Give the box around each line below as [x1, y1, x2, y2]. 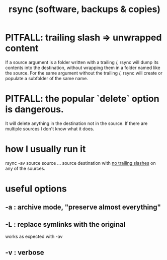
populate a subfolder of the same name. [5, 75, 88, 81]
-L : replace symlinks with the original [5, 220, 126, 229]
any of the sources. [5, 165, 45, 171]
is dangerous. [5, 104, 64, 115]
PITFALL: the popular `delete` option [5, 93, 159, 104]
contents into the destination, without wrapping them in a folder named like [5, 64, 160, 71]
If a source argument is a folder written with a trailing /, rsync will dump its [5, 59, 159, 65]
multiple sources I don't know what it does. [5, 125, 95, 132]
